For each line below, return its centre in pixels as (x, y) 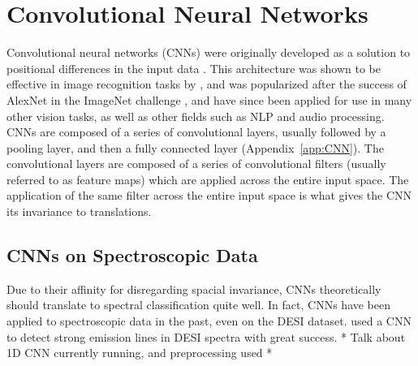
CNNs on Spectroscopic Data (132, 255)
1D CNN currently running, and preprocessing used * (140, 353)
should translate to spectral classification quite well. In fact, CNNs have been (199, 305)
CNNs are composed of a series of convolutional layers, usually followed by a (196, 132)
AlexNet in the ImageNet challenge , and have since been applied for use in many (209, 99)
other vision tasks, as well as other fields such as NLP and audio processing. (196, 116)
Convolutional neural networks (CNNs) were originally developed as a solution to (209, 52)
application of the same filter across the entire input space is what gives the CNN (209, 195)
